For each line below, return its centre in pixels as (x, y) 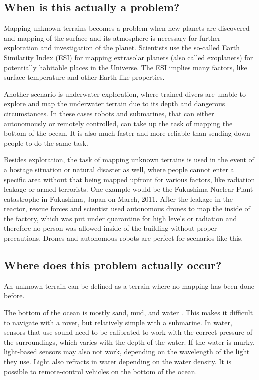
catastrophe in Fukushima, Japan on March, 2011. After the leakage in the (119, 199)
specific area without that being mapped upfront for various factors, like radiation (130, 179)
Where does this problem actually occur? (113, 265)
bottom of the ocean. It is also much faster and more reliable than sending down (127, 133)
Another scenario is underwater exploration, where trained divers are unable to (125, 94)
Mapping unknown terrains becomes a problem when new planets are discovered (127, 28)
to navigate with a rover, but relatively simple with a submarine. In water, (118, 322)
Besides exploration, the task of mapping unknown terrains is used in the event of (129, 160)
